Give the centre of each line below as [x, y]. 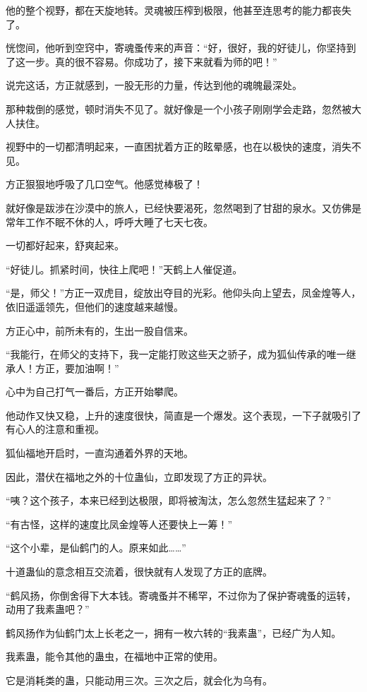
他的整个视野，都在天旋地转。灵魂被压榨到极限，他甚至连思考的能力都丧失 [179, 10]
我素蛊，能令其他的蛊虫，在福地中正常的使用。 [114, 656]
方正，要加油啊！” [77, 368]
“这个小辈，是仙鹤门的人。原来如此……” [96, 548]
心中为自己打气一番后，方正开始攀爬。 [95, 392]
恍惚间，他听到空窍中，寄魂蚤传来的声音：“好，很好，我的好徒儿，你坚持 [176, 48]
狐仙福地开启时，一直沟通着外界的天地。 [100, 453]
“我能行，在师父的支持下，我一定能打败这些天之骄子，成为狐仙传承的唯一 [176, 354]
